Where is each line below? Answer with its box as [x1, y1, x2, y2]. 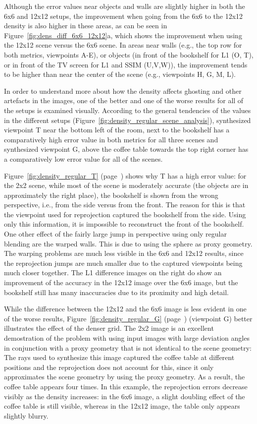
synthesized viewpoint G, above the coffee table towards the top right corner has [4, 144, 249, 154]
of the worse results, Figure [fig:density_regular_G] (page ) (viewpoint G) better [4, 313, 253, 323]
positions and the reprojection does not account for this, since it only [4, 362, 214, 372]
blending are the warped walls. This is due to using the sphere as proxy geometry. [4, 238, 253, 248]
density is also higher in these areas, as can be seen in [4, 20, 167, 31]
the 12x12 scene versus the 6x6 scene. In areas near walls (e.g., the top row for [4, 40, 242, 50]
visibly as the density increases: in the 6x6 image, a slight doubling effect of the [4, 391, 245, 401]
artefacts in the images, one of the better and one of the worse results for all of [4, 95, 244, 106]
